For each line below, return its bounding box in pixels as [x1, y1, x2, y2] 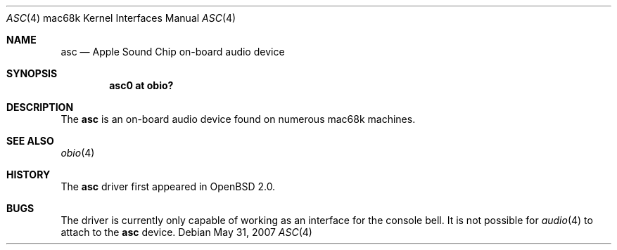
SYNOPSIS [6, 67, 58, 79]
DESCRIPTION [6, 101, 74, 113]
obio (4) [61, 147, 95, 159]
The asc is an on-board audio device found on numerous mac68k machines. [61, 113, 416, 125]
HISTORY [6, 169, 51, 180]
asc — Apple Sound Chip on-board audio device [61, 46, 285, 58]
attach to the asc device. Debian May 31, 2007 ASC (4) [61, 226, 312, 238]
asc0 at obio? [109, 79, 174, 91]
